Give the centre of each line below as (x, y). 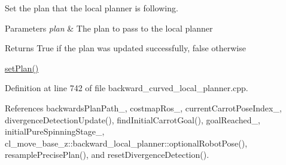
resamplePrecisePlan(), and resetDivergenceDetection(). (107, 155)
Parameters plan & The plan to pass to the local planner (109, 28)
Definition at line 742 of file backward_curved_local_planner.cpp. (127, 88)
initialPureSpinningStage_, (55, 131)
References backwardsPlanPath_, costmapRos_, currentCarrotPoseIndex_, (143, 108)
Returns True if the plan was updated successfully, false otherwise (125, 48)
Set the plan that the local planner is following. (92, 8)
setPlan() (22, 68)
